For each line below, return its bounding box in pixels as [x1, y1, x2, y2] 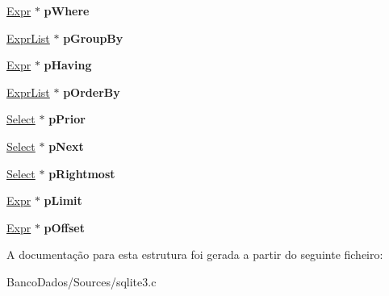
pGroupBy [63, 29, 123, 46]
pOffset [44, 219, 85, 236]
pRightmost [48, 165, 115, 181]
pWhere [44, 2, 90, 19]
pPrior [48, 110, 86, 127]
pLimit [44, 192, 82, 209]
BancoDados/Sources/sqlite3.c [6, 273, 157, 290]
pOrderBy [63, 83, 120, 100]
